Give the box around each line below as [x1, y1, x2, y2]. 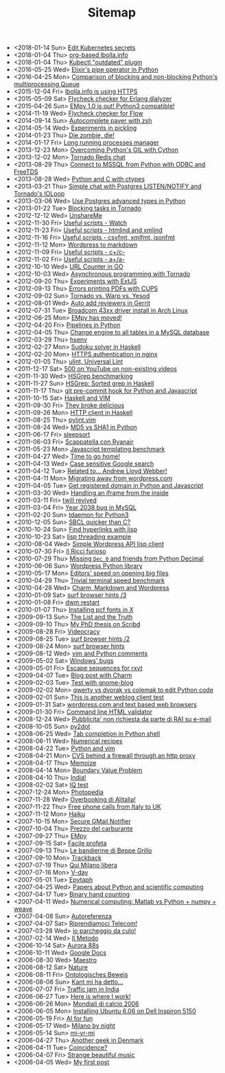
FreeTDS [13, 168, 39, 176]
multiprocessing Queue [13, 80, 80, 89]
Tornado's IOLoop [13, 190, 65, 198]
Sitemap [87, 5, 137, 21]
